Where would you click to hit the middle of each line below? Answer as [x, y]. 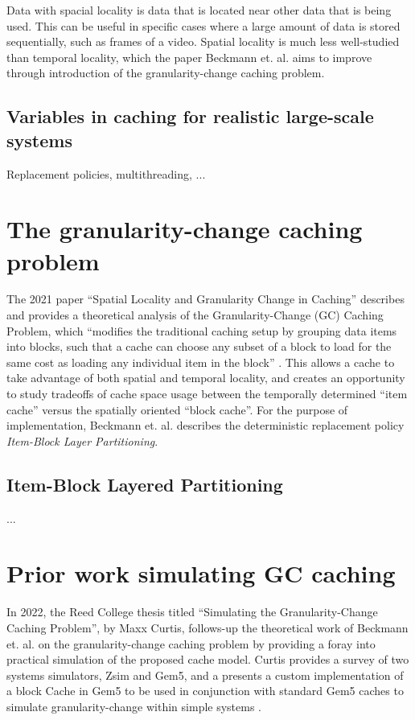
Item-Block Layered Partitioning [145, 484]
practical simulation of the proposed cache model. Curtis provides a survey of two [208, 659]
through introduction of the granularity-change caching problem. [166, 73]
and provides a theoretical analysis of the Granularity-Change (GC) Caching [195, 315]
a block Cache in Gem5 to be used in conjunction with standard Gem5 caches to [205, 691]
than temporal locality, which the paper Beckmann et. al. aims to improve [189, 57]
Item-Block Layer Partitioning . [82, 440]
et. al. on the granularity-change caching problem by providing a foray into [191, 643]
